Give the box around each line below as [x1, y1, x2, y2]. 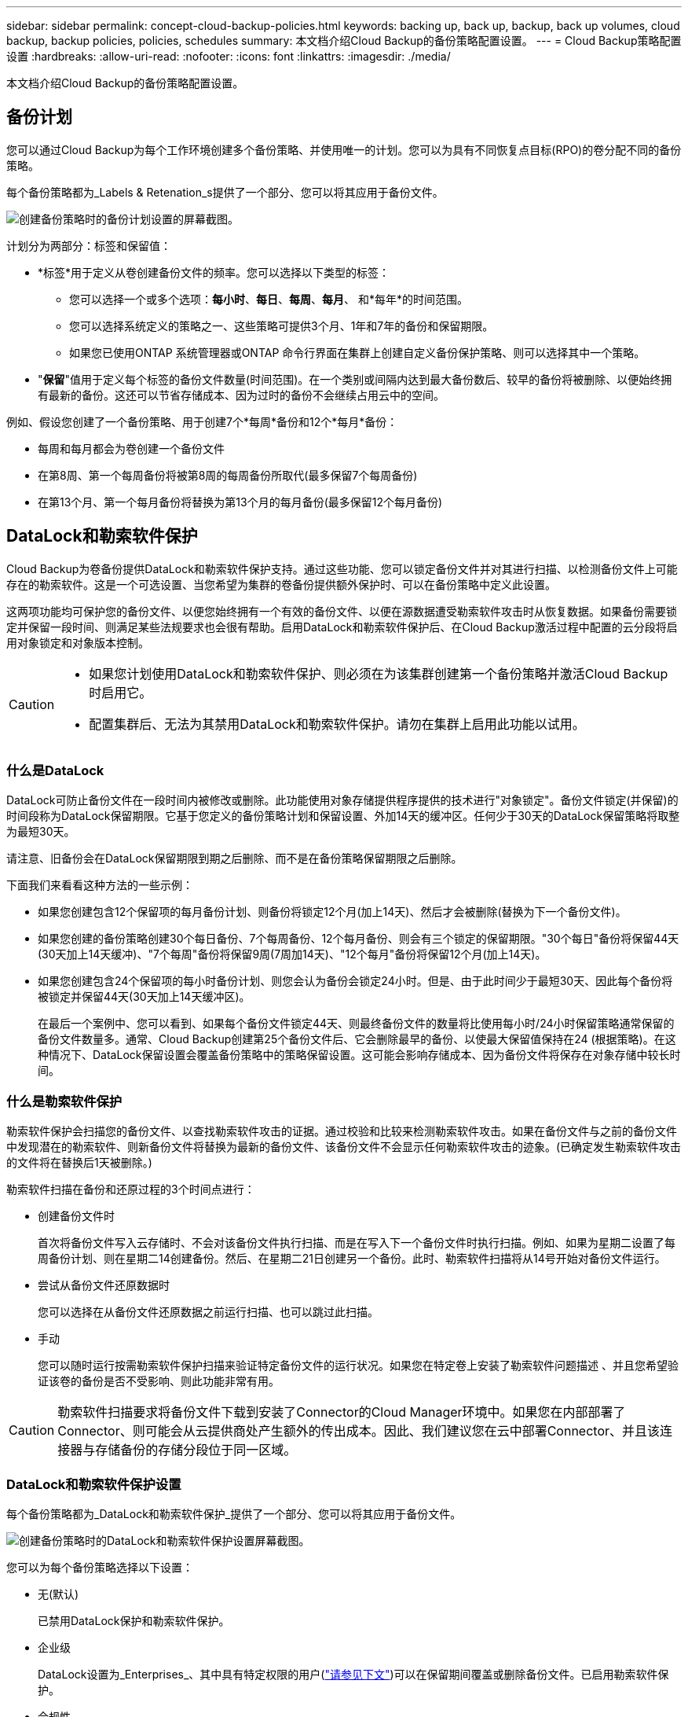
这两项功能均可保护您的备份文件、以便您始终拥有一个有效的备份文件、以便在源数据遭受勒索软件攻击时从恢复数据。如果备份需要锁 [6, 604, 677, 618]
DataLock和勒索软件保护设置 [6, 1476, 181, 1492]
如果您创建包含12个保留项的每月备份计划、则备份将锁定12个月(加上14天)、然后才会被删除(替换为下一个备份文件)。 [38, 905, 627, 919]
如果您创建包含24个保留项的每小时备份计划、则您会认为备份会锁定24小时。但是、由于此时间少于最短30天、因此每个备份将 [38, 974, 673, 988]
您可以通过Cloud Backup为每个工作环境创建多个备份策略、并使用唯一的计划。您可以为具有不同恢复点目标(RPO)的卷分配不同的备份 [6, 142, 682, 156]
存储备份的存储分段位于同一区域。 [95, 1442, 297, 1458]
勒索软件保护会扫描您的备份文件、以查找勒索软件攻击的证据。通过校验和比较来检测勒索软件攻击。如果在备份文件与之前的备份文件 [6, 1124, 677, 1138]
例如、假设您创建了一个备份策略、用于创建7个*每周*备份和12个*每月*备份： [6, 414, 398, 428]
